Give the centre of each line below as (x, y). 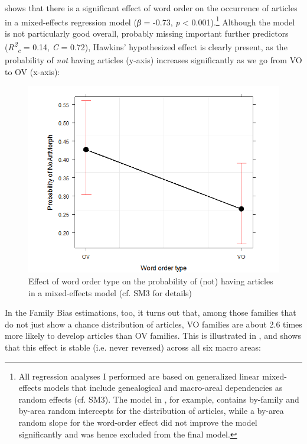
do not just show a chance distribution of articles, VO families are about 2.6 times (153, 324)
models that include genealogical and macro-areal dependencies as (163, 388)
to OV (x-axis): (32, 71)
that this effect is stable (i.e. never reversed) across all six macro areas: (133, 347)
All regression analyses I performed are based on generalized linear (139, 376)
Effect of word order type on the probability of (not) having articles (151, 281)
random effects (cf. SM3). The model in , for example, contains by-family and (159, 399)
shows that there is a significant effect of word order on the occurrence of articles (151, 8)
